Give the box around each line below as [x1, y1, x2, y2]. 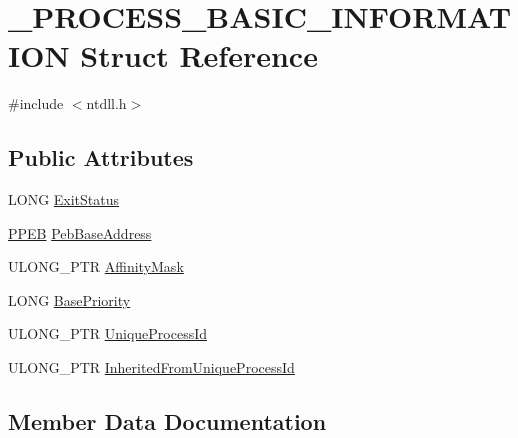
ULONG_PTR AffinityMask [8, 256, 184, 277]
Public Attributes [8, 142, 194, 173]
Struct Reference [80, 35, 318, 76]
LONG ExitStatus [8, 189, 120, 210]
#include [8, 93, 64, 114]
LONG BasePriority [8, 289, 131, 310]
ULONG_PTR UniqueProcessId [8, 323, 208, 344]
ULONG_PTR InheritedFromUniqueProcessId [8, 357, 295, 378]
